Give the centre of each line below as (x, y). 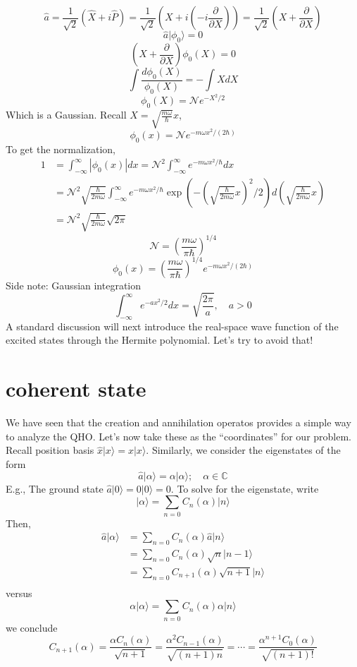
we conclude (32, 627)
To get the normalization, (61, 149)
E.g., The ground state (55, 488)
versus (19, 593)
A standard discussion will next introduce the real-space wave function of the (172, 326)
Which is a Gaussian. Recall (66, 115)
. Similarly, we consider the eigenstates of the (243, 450)
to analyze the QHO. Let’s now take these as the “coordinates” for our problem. (179, 436)
